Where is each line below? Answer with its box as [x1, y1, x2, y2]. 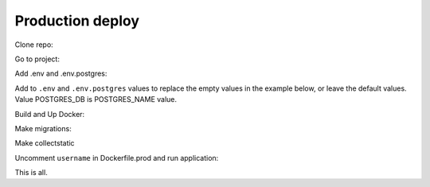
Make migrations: [14, 123, 72, 133]
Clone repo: [14, 40, 53, 49]
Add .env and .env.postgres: [14, 68, 107, 79]
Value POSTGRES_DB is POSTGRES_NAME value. [14, 95, 178, 104]
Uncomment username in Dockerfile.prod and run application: [14, 153, 219, 162]
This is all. [14, 168, 48, 177]
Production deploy [14, 12, 139, 29]
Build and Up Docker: [14, 109, 85, 119]
